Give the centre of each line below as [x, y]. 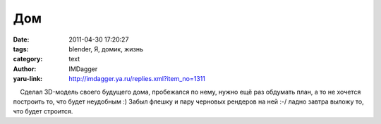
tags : [21, 49]
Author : [25, 69]
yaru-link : [28, 79]
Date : [21, 39]
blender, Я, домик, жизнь [106, 49]
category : [28, 59]
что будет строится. [43, 111]
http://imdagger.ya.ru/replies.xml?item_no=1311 [137, 79]
